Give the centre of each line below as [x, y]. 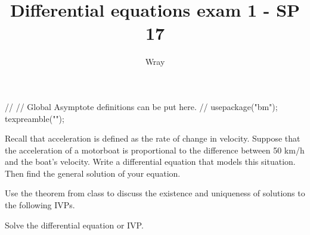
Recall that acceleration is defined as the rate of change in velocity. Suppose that [153, 138]
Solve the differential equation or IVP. [74, 225]
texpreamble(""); [35, 118]
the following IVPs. [40, 205]
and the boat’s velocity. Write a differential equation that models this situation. [150, 162]
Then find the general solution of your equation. [93, 173]
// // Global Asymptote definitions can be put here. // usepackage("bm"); [141, 106]
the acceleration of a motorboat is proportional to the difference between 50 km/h [155, 150]
